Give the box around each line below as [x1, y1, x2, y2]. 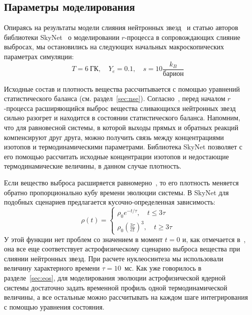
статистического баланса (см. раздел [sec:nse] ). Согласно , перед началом [4, 93, 225, 104]
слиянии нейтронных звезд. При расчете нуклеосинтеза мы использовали [4, 253, 223, 263]
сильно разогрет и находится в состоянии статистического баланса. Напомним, [4, 112, 241, 123]
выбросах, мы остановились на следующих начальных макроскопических [4, 41, 224, 52]
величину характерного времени [4, 263, 100, 273]
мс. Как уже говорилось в [124, 263, 202, 273]
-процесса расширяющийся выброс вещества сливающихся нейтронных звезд [4, 103, 236, 113]
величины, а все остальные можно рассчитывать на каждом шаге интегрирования [4, 292, 248, 302]
